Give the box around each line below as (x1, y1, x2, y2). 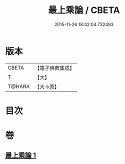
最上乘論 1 (5, 151, 36, 160)
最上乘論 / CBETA (48, 4, 120, 16)
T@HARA (7, 83, 30, 90)
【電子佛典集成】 (34, 64, 75, 71)
